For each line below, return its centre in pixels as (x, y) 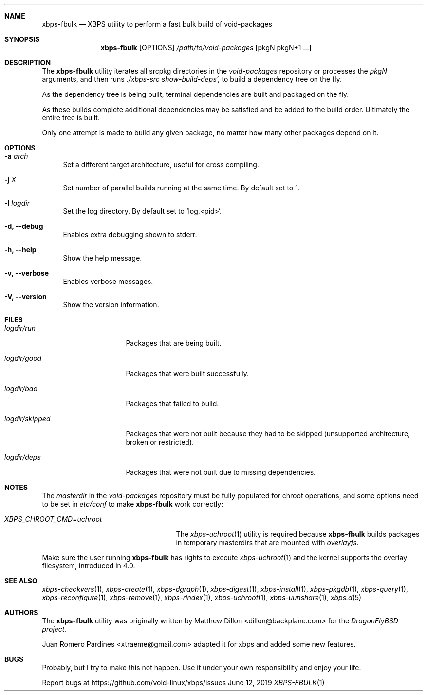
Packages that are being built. (174, 343)
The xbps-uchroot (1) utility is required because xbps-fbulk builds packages (298, 534)
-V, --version (26, 296)
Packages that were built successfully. (187, 373)
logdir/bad (21, 388)
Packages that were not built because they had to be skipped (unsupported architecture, (268, 434)
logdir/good (23, 358)
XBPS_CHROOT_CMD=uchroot (53, 519)
